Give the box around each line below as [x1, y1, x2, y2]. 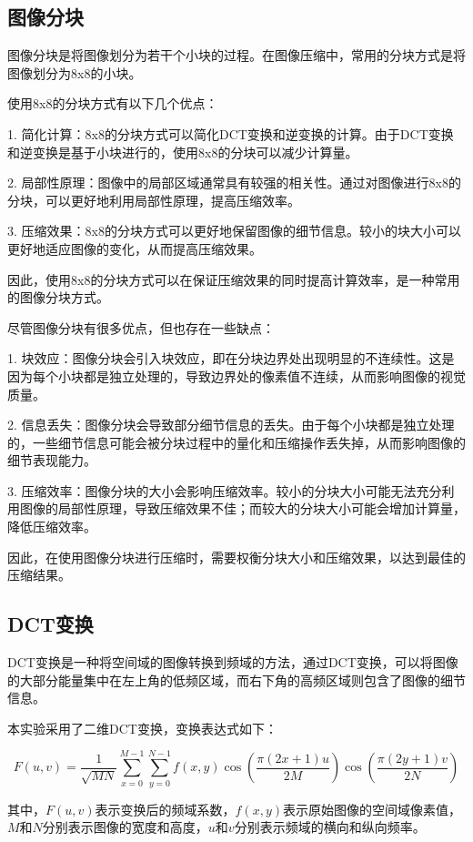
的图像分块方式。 [7, 288, 109, 307]
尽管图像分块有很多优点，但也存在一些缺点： [7, 318, 275, 337]
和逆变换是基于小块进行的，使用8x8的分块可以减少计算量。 [7, 142, 358, 161]
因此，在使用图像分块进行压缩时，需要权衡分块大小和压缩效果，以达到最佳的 [7, 547, 466, 566]
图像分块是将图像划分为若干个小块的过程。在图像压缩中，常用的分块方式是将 [7, 46, 466, 65]
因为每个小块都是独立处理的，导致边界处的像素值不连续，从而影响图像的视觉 [7, 366, 466, 385]
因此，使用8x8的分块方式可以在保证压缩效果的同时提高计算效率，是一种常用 [7, 269, 460, 289]
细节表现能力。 [7, 451, 96, 470]
